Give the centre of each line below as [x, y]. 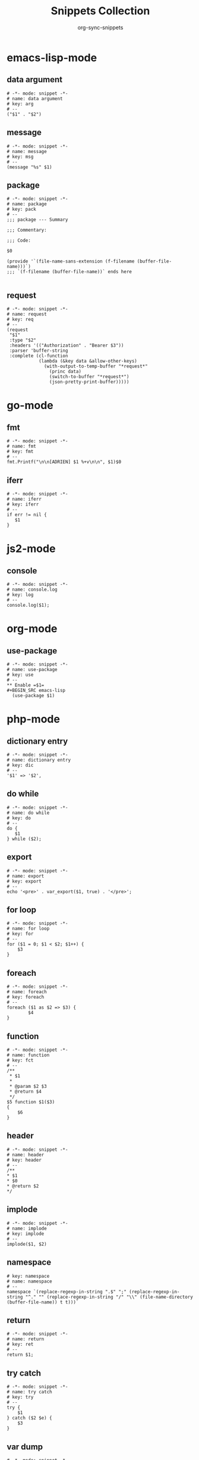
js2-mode [31, 549]
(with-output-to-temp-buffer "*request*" [96, 366]
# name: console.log [32, 589]
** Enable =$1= [26, 685]
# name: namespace [29, 1281]
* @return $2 [23, 1186]
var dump [25, 1447]
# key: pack [21, 210]
